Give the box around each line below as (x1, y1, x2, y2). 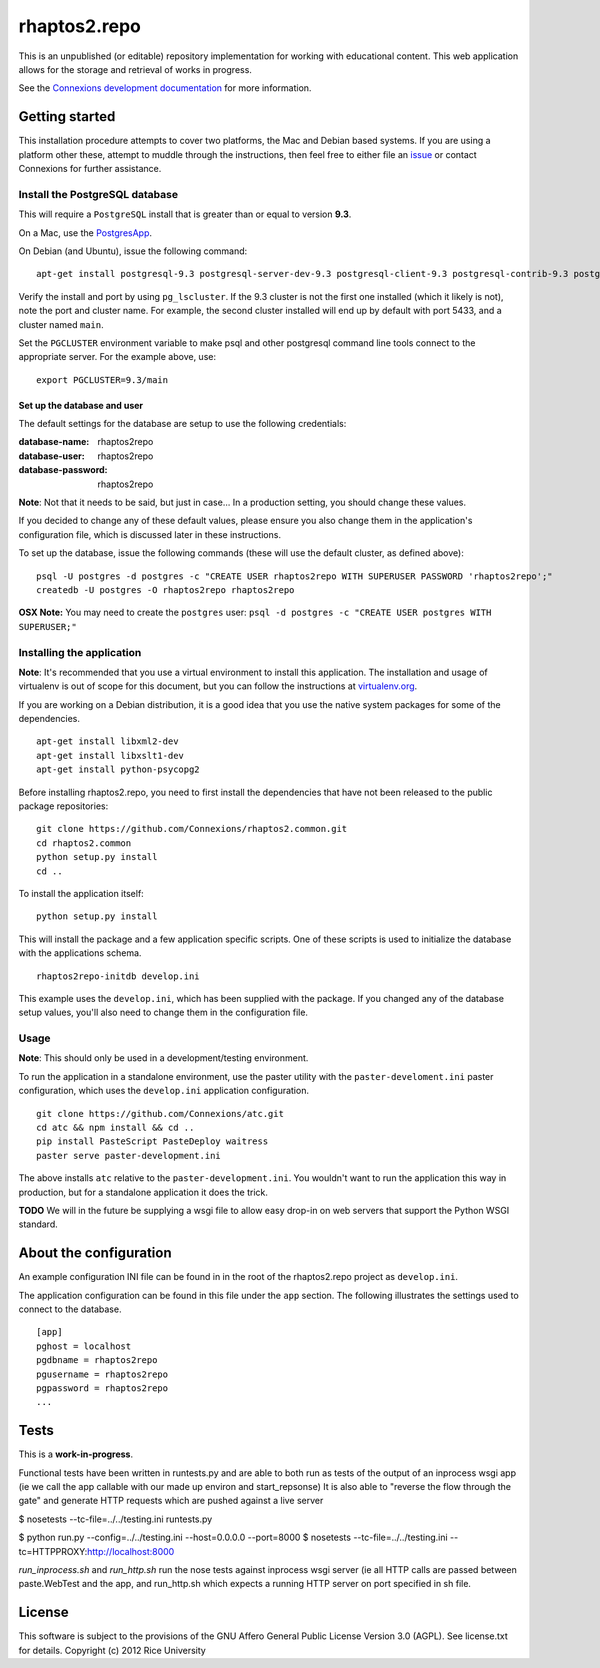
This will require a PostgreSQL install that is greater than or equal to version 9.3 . (18, 208, 352, 220)
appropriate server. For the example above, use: (18, 351, 217, 363)
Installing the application (18, 645, 142, 659)
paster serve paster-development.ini (36, 1150, 222, 1161)
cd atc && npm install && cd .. (36, 1122, 195, 1134)
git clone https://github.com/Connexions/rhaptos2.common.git (36, 823, 348, 835)
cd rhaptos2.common (36, 837, 132, 849)
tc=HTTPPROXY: (18, 1545, 88, 1557)
